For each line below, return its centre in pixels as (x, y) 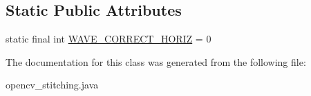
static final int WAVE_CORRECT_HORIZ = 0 (109, 39)
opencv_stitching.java (52, 85)
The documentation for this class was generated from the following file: (156, 61)
